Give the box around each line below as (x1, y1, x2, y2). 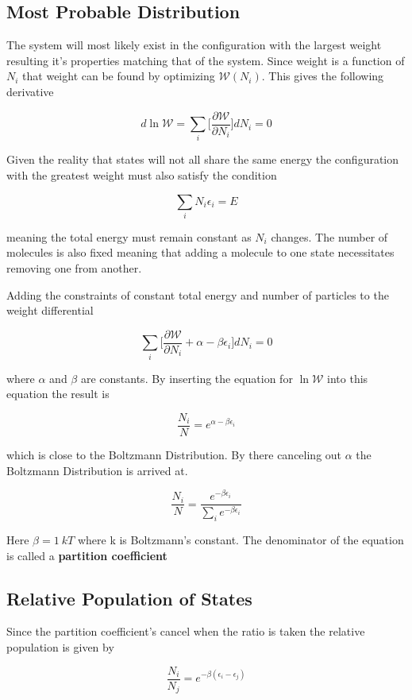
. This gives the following (261, 68, 384, 84)
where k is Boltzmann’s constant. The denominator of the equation (77, 532, 404, 548)
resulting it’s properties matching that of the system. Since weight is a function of (6, 52, 405, 68)
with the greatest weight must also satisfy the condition (6, 166, 277, 183)
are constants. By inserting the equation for (80, 369, 293, 386)
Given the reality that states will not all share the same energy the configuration (6, 151, 399, 168)
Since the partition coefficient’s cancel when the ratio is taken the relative (6, 623, 365, 640)
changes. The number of (271, 228, 388, 245)
